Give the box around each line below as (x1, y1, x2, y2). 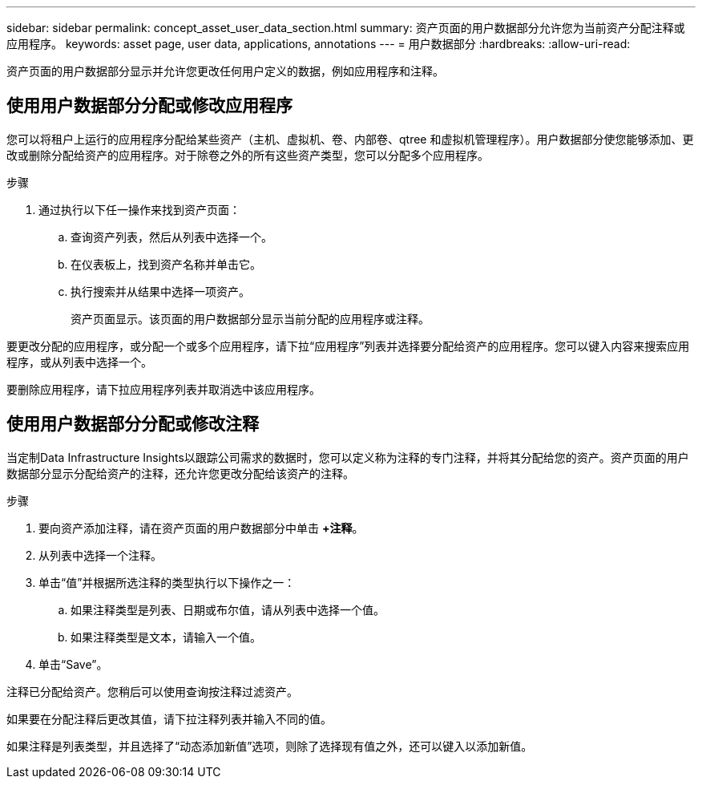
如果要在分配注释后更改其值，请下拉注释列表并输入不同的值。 (6, 711, 332, 726)
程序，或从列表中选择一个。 (6, 354, 152, 369)
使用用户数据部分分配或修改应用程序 (6, 95, 292, 116)
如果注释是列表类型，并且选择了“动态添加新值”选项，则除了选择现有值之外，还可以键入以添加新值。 (6, 738, 533, 753)
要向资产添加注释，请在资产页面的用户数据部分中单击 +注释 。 (38, 520, 364, 535)
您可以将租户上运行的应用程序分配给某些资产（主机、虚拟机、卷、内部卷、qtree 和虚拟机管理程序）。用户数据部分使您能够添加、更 (6, 132, 694, 146)
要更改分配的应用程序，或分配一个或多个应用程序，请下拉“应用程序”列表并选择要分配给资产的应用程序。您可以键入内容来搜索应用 (6, 338, 690, 353)
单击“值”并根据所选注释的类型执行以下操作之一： (38, 575, 296, 589)
